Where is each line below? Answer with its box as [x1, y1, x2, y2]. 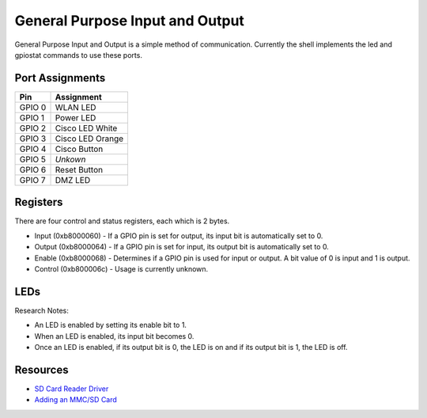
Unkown [55, 154, 86, 165]
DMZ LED [55, 174, 91, 185]
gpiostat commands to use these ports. [14, 50, 142, 59]
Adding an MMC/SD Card [34, 395, 118, 405]
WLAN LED [55, 101, 96, 112]
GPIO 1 [19, 112, 45, 123]
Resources [14, 363, 69, 376]
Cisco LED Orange [55, 133, 124, 144]
